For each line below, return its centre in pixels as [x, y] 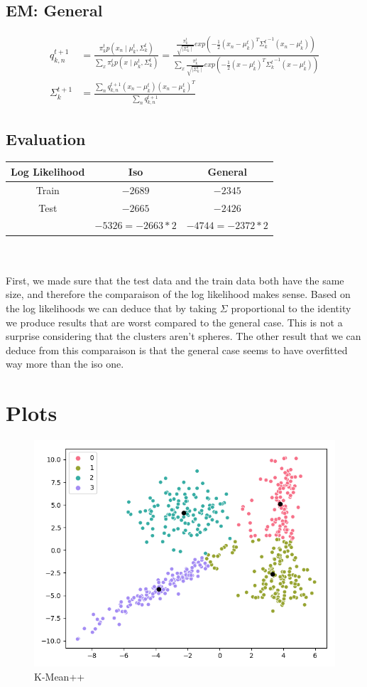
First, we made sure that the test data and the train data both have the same [175, 280]
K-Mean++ [60, 676]
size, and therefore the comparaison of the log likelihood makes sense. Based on [178, 294]
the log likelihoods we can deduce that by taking [111, 308]
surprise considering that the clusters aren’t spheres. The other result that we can [183, 336]
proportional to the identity [291, 308]
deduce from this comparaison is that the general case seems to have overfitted [177, 350]
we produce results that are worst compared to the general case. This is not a [174, 322]
